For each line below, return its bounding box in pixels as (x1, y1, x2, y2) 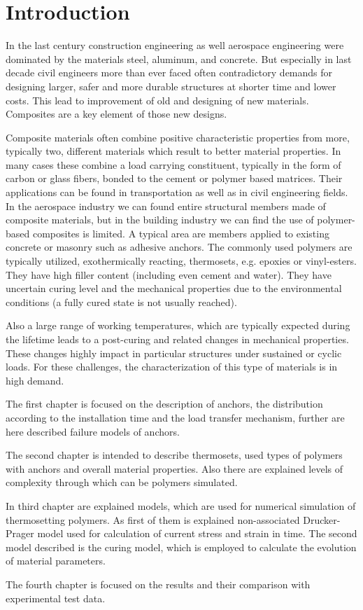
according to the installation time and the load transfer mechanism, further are (6, 410, 345, 424)
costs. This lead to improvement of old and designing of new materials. (6, 92, 309, 107)
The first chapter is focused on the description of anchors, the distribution (6, 396, 323, 411)
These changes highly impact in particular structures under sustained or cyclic (6, 345, 342, 360)
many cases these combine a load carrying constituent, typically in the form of (6, 157, 341, 172)
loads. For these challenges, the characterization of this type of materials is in (6, 359, 338, 374)
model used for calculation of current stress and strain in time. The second (37, 526, 357, 541)
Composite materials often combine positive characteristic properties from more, (6, 130, 350, 144)
